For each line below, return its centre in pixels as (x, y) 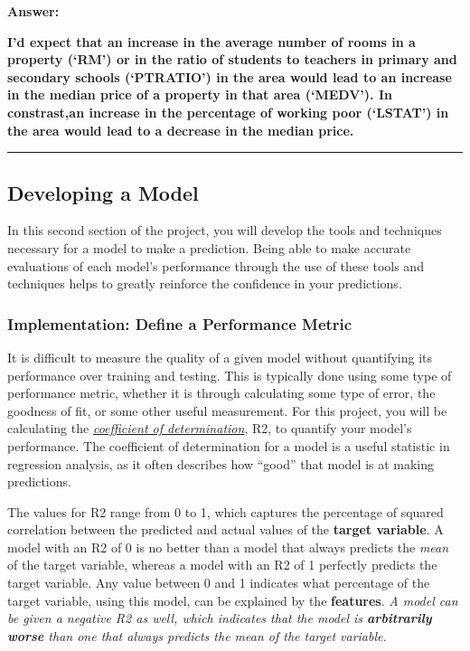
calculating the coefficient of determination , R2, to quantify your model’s (210, 428)
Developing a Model (103, 192)
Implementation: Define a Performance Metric (180, 323)
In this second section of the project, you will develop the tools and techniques (225, 230)
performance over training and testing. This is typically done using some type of (230, 375)
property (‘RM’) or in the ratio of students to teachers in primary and (232, 59)
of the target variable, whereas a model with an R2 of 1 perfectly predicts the (222, 565)
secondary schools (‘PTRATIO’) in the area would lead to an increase (230, 76)
